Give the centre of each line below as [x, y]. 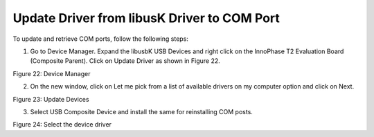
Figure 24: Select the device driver [62, 125]
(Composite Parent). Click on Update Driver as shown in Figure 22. [125, 61]
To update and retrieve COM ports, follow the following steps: [100, 39]
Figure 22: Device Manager [52, 73]
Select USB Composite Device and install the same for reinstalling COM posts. [141, 111]
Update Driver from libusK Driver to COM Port [146, 18]
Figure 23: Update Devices [51, 99]
